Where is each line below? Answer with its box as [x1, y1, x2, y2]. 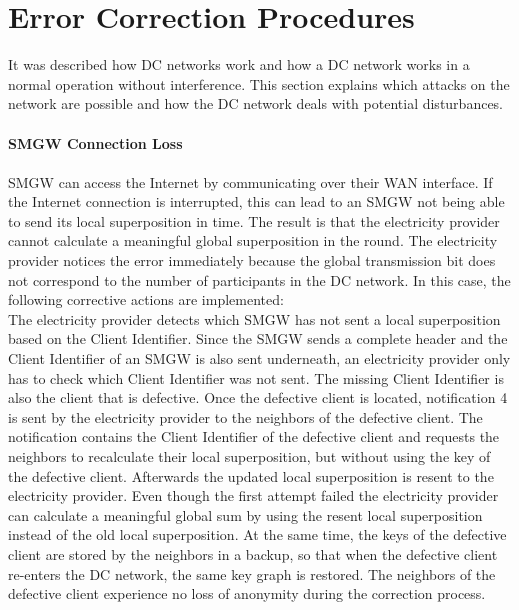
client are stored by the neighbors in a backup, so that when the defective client [8, 543, 498, 564]
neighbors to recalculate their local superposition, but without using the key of [8, 446, 491, 466]
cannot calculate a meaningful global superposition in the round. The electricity [8, 230, 498, 251]
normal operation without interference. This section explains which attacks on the [8, 73, 510, 94]
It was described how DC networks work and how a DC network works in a [8, 54, 470, 75]
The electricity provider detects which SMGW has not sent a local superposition [8, 308, 501, 329]
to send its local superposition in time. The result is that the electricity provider [8, 210, 500, 231]
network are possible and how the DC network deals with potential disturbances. [8, 93, 504, 114]
